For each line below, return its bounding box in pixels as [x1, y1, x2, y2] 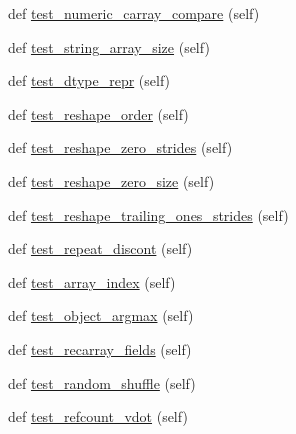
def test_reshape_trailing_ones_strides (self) [8, 204, 289, 225]
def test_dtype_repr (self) [8, 70, 171, 91]
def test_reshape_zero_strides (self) [8, 137, 233, 158]
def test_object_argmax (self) [8, 305, 194, 326]
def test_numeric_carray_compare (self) [8, 3, 260, 23]
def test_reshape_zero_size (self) [8, 170, 215, 191]
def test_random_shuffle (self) [8, 372, 196, 393]
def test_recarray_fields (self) [8, 338, 192, 359]
